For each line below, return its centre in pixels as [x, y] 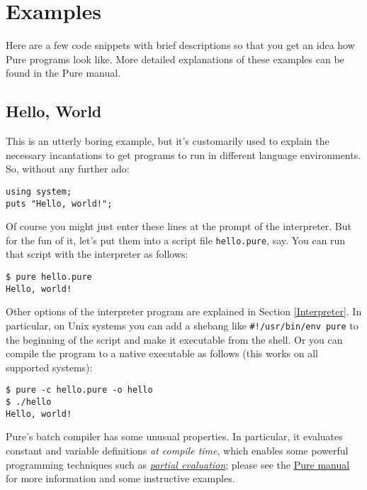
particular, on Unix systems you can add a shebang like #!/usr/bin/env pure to [182, 325]
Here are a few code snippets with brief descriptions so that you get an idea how [180, 45]
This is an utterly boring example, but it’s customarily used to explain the [168, 141]
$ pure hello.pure [49, 277]
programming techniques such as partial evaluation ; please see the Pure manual [178, 464]
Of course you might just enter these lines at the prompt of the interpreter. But [179, 226]
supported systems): [49, 367]
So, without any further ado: [68, 169]
